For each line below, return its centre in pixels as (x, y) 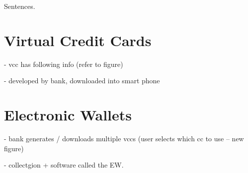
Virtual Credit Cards (78, 40)
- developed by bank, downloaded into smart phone (82, 81)
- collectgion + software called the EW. (64, 165)
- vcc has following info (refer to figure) (64, 64)
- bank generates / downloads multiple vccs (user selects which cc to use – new (124, 139)
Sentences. (20, 6)
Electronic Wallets (68, 115)
